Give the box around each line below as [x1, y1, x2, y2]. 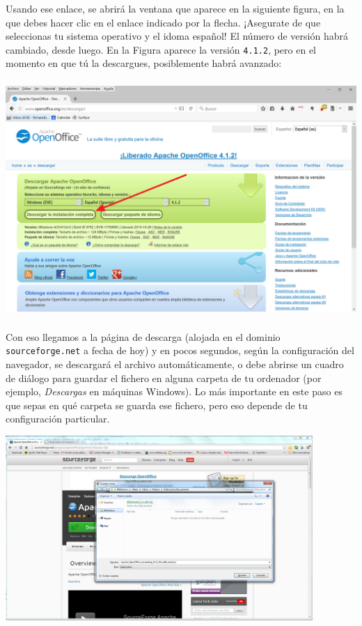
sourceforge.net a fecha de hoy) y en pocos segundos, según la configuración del [6, 343, 354, 358]
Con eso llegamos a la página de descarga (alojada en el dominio [6, 329, 281, 344]
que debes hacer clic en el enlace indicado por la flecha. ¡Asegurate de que [6, 15, 321, 29]
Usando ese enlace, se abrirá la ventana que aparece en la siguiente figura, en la [6, 1, 345, 15]
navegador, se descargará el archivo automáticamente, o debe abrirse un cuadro [6, 357, 344, 372]
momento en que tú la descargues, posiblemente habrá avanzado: [6, 56, 282, 70]
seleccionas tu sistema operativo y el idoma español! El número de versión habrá [6, 29, 348, 43]
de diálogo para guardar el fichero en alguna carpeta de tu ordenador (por [6, 370, 322, 385]
